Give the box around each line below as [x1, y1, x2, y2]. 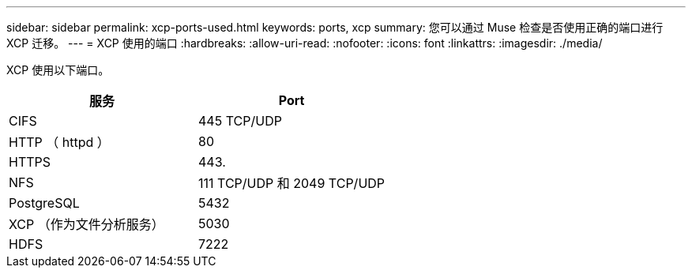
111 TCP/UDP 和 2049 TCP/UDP [198, 175, 385, 191]
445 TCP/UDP [198, 113, 282, 129]
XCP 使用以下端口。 [6, 63, 110, 77]
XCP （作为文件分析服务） [9, 216, 164, 232]
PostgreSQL [9, 195, 80, 211]
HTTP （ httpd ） [9, 134, 110, 150]
